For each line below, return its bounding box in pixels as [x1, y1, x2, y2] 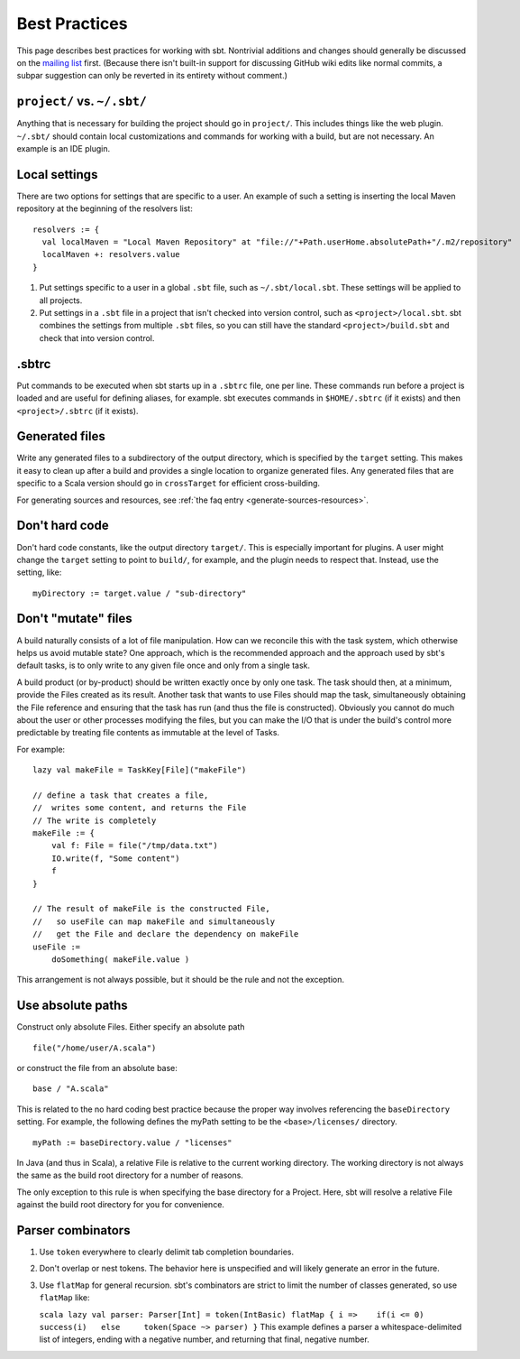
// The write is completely [32, 815, 157, 826]
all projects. [39, 294, 83, 306]
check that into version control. [39, 332, 155, 343]
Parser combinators [16, 1223, 131, 1238]
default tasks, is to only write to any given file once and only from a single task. [16, 660, 311, 671]
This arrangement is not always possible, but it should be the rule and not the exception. [16, 975, 344, 985]
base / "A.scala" [32, 1084, 109, 1094]
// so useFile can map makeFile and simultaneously [32, 916, 275, 927]
